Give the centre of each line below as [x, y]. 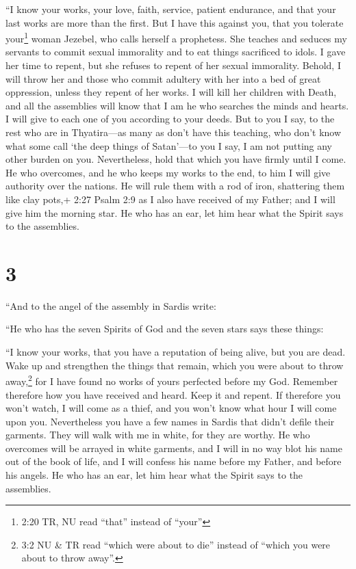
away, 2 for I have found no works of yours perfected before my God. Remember [172, 380]
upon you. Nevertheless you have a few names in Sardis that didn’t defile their [170, 421]
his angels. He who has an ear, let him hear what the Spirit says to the [154, 475]
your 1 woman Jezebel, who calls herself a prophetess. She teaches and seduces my [176, 37]
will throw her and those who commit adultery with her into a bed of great [163, 78]
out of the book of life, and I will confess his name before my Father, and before [174, 461]
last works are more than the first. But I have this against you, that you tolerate [175, 22]
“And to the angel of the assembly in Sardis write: [111, 305]
